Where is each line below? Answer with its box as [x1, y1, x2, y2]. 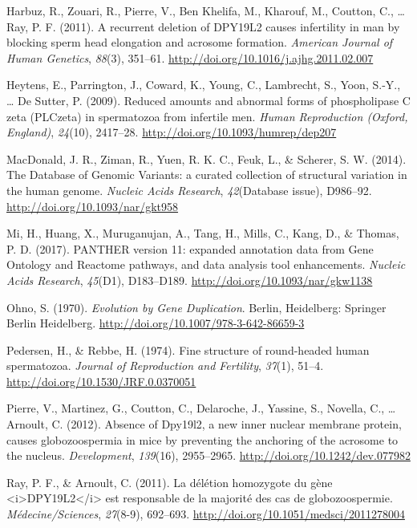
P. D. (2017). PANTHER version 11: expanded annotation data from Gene [6, 240, 374, 257]
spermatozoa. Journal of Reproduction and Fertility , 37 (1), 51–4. [6, 357, 324, 374]
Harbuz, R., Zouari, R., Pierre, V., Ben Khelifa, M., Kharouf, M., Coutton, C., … [6, 2, 405, 18]
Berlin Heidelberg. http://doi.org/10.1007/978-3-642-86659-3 [6, 315, 305, 331]
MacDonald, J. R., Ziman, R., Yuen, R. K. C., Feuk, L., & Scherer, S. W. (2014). [6, 150, 407, 167]
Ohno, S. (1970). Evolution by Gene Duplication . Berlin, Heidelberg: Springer [6, 299, 387, 315]
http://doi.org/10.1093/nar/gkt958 [6, 197, 179, 214]
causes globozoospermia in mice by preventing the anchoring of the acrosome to [6, 431, 399, 448]
